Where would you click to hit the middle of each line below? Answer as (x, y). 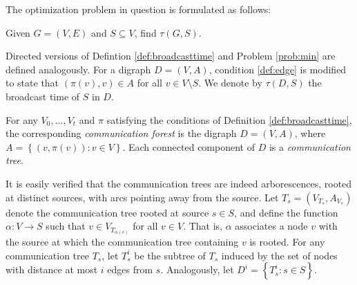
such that (66, 226)
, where (310, 133)
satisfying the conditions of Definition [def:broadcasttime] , (229, 119)
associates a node (271, 226)
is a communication (310, 146)
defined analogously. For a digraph (78, 69)
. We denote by (230, 83)
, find (145, 32)
